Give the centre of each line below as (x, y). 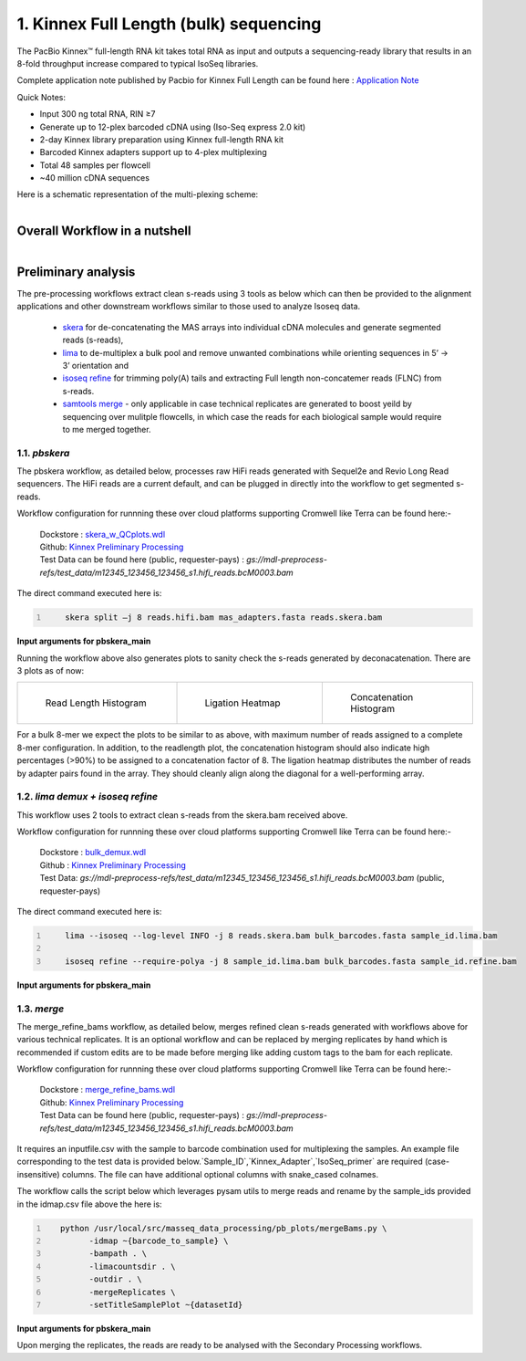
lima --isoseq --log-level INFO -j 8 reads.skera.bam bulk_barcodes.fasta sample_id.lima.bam (281, 935)
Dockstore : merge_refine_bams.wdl (108, 1090)
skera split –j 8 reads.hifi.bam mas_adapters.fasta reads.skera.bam (224, 618)
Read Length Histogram (96, 703)
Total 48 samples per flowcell (95, 165)
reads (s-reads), (93, 340)
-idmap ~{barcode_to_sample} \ (159, 1241)
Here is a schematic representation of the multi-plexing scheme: (138, 194)
